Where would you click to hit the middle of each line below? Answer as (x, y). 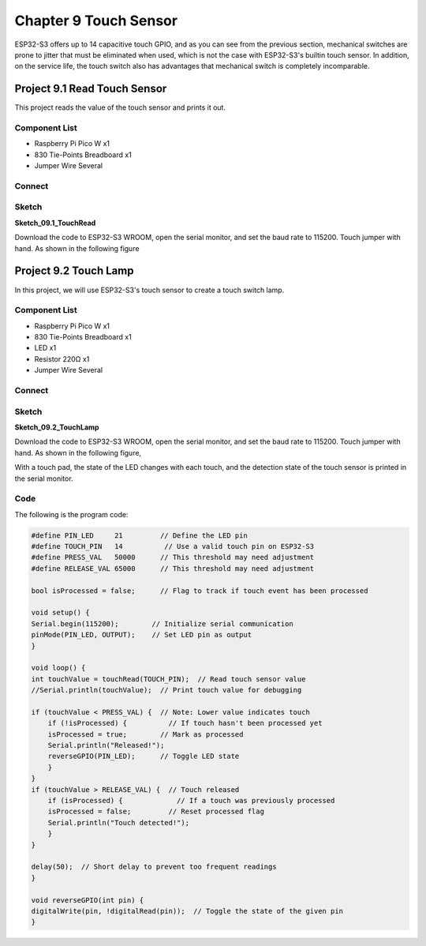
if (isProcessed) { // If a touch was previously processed (191, 801)
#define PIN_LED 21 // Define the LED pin (139, 535)
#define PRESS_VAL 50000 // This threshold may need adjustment (173, 557)
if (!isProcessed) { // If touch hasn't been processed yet (185, 723)
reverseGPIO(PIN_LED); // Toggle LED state (144, 756)
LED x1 (45, 348)
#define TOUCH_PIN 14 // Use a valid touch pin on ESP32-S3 (173, 546)
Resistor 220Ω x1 (62, 359)
